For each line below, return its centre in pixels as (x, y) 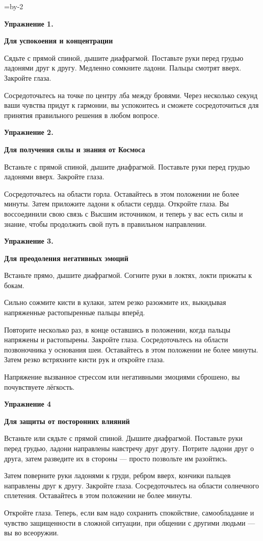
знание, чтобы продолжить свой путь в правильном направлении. (106, 224)
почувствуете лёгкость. (40, 386)
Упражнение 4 (28, 404)
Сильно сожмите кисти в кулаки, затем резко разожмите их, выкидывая (115, 302)
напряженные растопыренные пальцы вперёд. (75, 312)
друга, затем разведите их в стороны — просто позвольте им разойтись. (116, 458)
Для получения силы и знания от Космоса (75, 149)
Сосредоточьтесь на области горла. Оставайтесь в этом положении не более (122, 193)
